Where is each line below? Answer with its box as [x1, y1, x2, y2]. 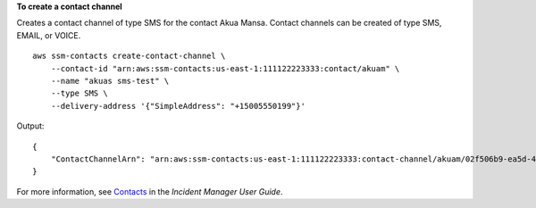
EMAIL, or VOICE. [16, 29, 81, 40]
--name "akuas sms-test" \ [50, 76, 170, 86]
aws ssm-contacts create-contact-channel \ [32, 51, 226, 62]
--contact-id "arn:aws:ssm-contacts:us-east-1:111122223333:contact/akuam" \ [50, 63, 400, 73]
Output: [16, 121, 45, 131]
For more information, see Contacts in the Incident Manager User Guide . [16, 186, 283, 196]
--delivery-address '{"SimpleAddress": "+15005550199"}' [50, 101, 306, 111]
